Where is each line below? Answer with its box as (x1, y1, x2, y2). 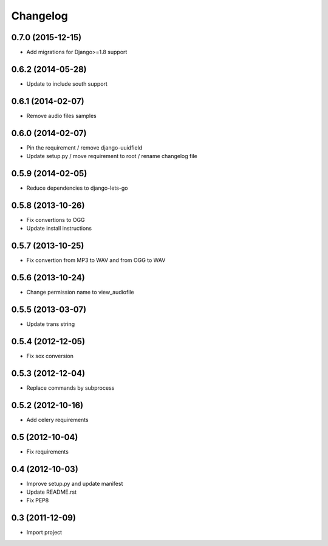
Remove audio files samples (26, 112, 97, 119)
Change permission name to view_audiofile (26, 289, 134, 296)
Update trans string (26, 320, 75, 328)
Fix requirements (26, 448, 69, 455)
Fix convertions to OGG (26, 216, 85, 223)
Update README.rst (26, 488, 77, 496)
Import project (26, 529, 63, 536)
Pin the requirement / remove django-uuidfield (26, 143, 143, 151)
